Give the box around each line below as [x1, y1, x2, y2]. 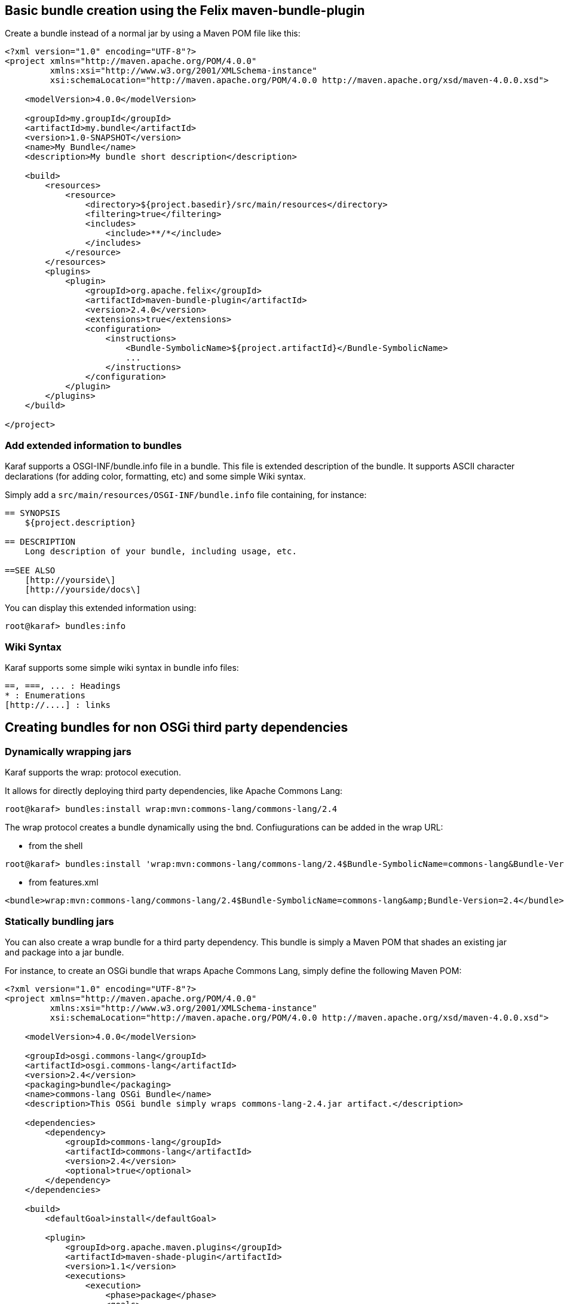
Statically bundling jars [5, 915, 114, 927]
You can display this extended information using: [5, 603, 197, 613]
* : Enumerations [5, 690, 85, 700]
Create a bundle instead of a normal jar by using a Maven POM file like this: [5, 28, 301, 39]
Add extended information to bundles [5, 439, 182, 451]
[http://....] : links [5, 700, 111, 710]
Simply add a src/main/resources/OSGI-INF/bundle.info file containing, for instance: [5, 490, 367, 500]
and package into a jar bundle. [5, 946, 124, 957]
